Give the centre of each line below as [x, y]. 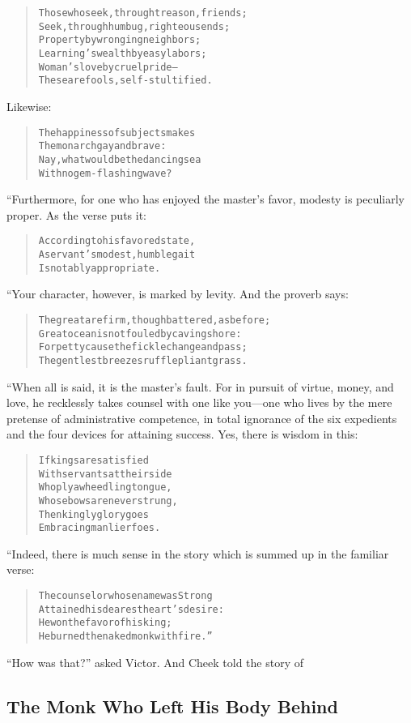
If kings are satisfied [93, 460]
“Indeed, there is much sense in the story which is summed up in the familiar [198, 553]
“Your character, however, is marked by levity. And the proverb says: [178, 294]
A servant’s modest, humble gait [117, 255]
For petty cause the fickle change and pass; [143, 347]
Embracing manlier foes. [100, 528]
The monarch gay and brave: [102, 146]
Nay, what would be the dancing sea [120, 159]
